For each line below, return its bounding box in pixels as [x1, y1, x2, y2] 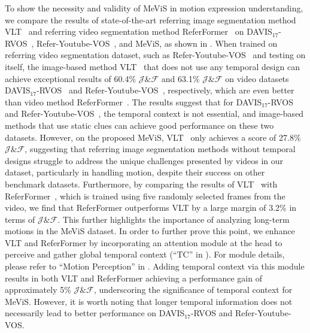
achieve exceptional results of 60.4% [5, 72, 136, 84]
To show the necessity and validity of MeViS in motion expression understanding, [5, 2, 303, 14]
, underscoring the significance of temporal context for [93, 283, 293, 296]
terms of [5, 213, 35, 225]
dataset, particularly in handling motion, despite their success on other [5, 166, 265, 178]
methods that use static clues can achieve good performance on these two [5, 119, 274, 131]
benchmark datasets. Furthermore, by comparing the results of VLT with [5, 177, 278, 190]
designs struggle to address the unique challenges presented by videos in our [5, 154, 284, 166]
